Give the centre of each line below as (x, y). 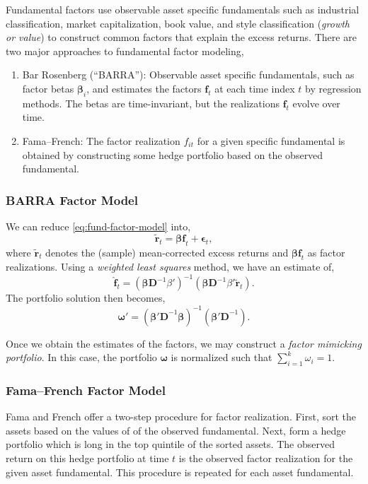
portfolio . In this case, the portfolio (81, 357)
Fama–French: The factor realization (101, 140)
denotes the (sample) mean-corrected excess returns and (167, 252)
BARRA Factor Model (72, 200)
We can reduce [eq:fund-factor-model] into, (98, 226)
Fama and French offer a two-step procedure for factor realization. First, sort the (181, 417)
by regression (333, 88)
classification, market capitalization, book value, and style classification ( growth (178, 23)
